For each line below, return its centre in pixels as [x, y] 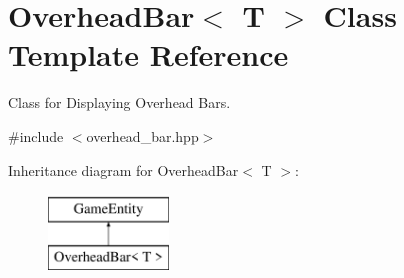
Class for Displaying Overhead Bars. [119, 102]
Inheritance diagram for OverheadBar [123, 169]
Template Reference [148, 54]
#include [36, 135]
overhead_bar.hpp [142, 135]
